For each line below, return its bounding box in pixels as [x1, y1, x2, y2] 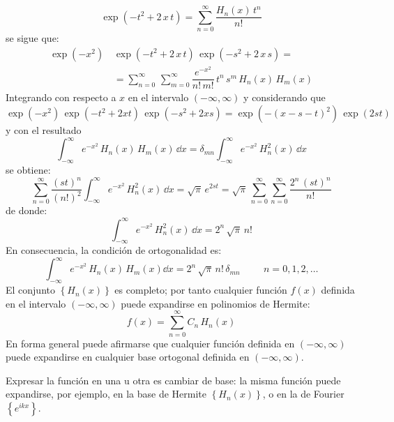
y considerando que [243, 90, 326, 105]
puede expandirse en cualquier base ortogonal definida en [6, 349, 250, 364]
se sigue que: [6, 31, 59, 45]
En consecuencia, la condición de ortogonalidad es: [6, 243, 222, 257]
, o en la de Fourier [262, 386, 344, 401]
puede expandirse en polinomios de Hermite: [121, 296, 310, 310]
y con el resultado [6, 123, 82, 137]
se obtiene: [6, 162, 51, 176]
